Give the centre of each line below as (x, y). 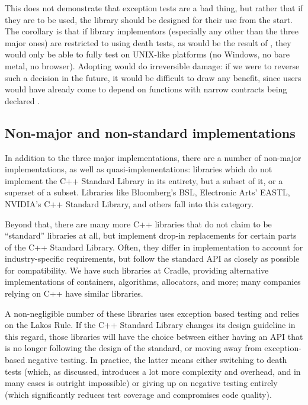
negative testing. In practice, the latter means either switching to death (157, 360)
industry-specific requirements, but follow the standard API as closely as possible (152, 258)
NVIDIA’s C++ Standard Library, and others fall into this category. (129, 203)
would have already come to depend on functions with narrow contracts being (146, 89)
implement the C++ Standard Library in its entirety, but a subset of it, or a (144, 180)
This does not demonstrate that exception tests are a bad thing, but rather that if (154, 8)
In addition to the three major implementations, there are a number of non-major (153, 157)
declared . (23, 100)
